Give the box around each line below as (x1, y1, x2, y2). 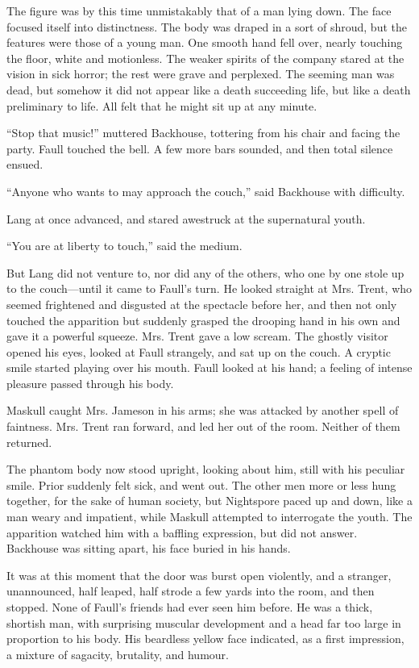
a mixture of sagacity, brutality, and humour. (6, 645, 229, 662)
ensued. (6, 156, 44, 173)
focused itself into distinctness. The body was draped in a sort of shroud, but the (6, 18, 407, 35)
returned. (6, 433, 52, 450)
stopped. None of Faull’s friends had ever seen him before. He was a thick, (6, 599, 373, 615)
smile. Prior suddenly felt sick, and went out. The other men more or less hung (6, 476, 396, 493)
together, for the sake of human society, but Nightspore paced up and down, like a (6, 492, 413, 509)
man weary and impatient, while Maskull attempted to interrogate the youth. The (6, 508, 413, 525)
